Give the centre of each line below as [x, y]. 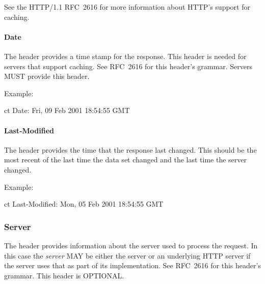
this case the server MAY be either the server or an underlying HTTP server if [127, 255]
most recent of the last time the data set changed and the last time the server [126, 160]
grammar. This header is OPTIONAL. [64, 275]
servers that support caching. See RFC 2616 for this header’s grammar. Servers [128, 66]
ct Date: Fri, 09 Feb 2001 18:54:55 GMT [67, 110]
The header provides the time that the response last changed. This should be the [130, 149]
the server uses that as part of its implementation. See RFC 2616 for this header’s [132, 265]
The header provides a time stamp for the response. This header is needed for [125, 56]
